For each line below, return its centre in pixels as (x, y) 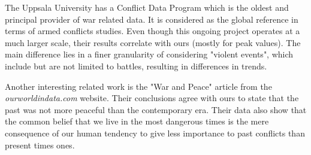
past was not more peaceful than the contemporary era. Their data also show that (156, 109)
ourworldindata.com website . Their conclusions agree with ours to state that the (152, 98)
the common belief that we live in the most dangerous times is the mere (137, 121)
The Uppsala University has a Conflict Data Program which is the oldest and (147, 7)
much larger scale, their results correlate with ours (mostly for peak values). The (153, 42)
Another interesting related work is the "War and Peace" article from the (138, 86)
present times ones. (40, 145)
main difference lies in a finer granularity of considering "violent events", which (149, 54)
